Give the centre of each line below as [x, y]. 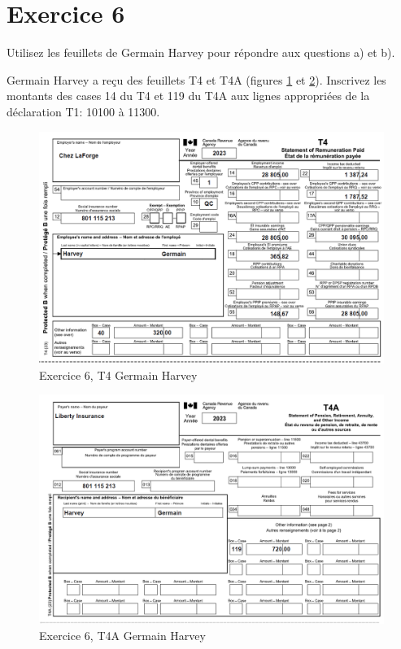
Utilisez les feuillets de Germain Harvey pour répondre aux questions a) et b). [201, 52]
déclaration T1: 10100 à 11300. [83, 111]
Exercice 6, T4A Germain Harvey [122, 635]
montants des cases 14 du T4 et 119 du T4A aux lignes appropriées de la [188, 96]
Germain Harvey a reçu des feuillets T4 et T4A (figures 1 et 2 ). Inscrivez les [196, 79]
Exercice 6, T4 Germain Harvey [118, 375]
